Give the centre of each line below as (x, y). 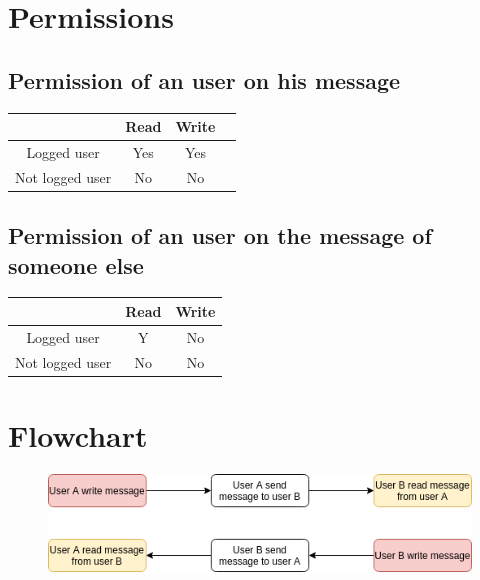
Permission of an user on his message (204, 79)
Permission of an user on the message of (220, 235)
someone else (76, 264)
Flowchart (78, 434)
